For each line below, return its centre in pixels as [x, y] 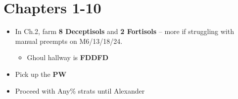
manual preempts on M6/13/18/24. [69, 41]
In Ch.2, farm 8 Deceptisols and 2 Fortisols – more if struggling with [124, 31]
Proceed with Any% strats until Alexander [80, 90]
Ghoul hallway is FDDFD [68, 57]
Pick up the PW [41, 74]
